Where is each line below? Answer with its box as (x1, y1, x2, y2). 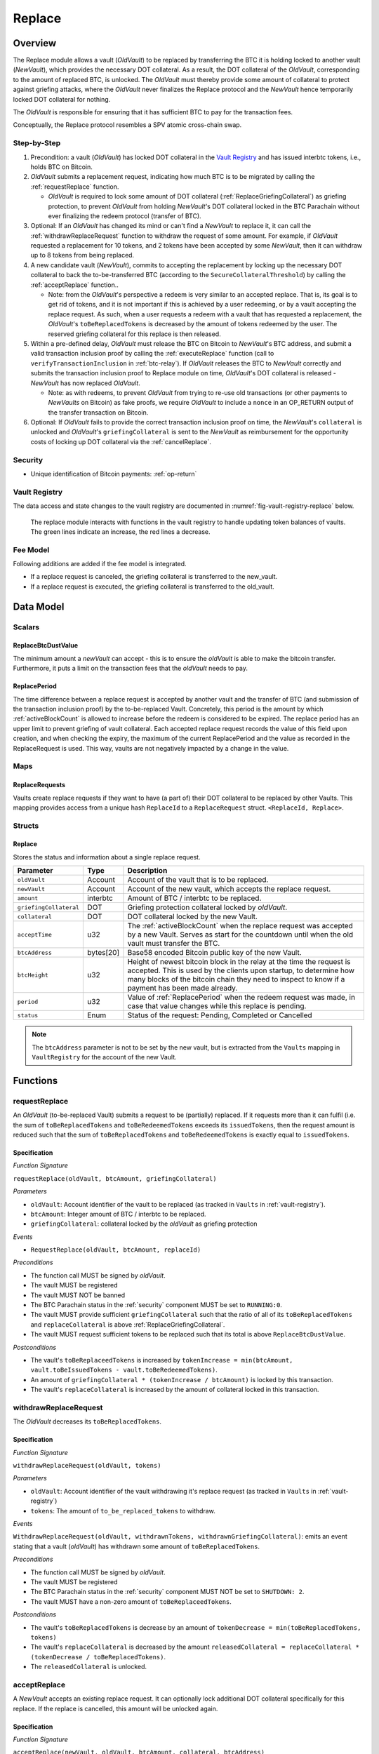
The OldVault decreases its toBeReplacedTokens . (13, 1417, 161, 1426)
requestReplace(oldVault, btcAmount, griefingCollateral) (13, 1174, 217, 1182)
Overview (13, 37, 57, 49)
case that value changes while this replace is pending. (127, 1001, 307, 1011)
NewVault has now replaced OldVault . (30, 379, 140, 387)
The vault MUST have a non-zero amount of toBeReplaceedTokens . (30, 1597, 232, 1606)
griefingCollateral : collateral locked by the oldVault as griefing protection (30, 1219, 258, 1228)
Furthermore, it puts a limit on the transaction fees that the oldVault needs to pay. (13, 664, 248, 673)
